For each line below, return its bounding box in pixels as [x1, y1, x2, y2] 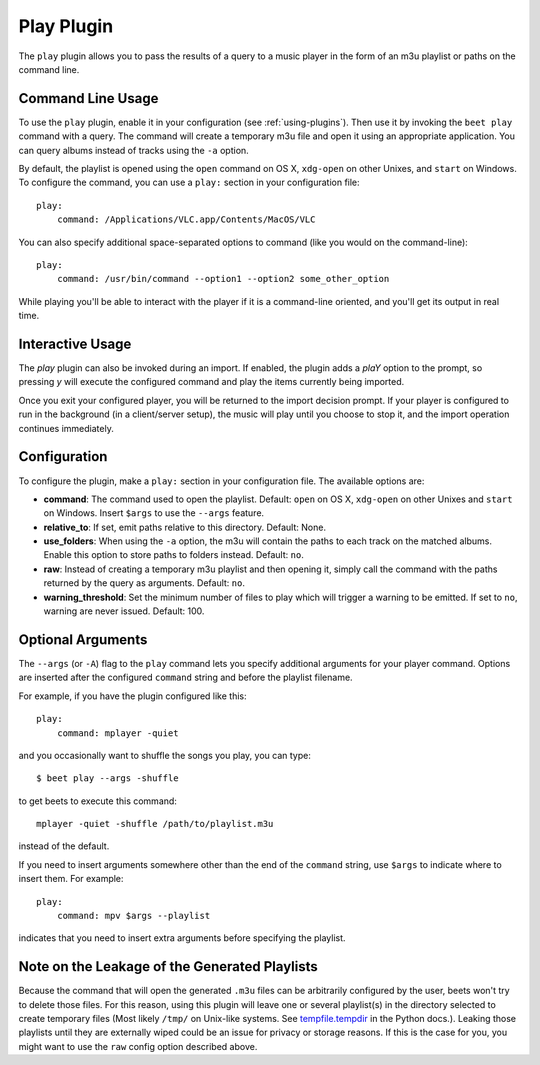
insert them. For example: [18, 873, 124, 885]
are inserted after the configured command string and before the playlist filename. [18, 671, 354, 684]
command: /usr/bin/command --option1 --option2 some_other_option [56, 273, 390, 285]
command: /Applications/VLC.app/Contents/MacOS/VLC [56, 214, 316, 225]
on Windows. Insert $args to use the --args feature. [43, 507, 265, 519]
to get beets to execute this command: [18, 795, 177, 807]
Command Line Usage [18, 90, 159, 107]
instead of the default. [18, 840, 110, 852]
